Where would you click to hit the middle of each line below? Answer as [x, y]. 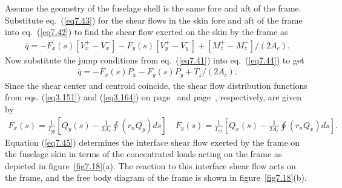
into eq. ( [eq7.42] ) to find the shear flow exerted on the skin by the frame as [146, 32]
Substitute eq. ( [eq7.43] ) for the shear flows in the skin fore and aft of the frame [154, 20]
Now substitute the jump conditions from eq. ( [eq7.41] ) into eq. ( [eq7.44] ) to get [155, 60]
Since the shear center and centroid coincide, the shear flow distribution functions [156, 85]
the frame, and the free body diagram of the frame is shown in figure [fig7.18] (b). [156, 177]
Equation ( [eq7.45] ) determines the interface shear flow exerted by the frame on [153, 142]
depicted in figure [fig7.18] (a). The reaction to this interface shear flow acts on [150, 165]
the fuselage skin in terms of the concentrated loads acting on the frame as [143, 154]
